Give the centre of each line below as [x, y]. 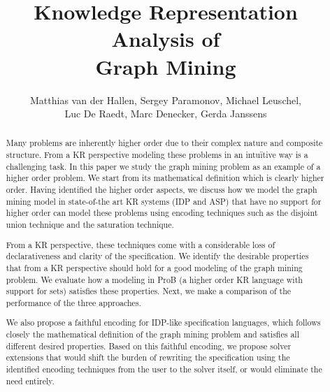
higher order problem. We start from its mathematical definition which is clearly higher [165, 178]
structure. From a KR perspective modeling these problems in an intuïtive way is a [157, 155]
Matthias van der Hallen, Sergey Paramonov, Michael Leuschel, [166, 100]
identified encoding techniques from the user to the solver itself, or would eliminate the [164, 369]
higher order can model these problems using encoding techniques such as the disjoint [162, 213]
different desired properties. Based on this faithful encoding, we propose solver [149, 346]
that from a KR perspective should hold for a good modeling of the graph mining [154, 267]
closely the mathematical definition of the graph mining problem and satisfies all [152, 334]
